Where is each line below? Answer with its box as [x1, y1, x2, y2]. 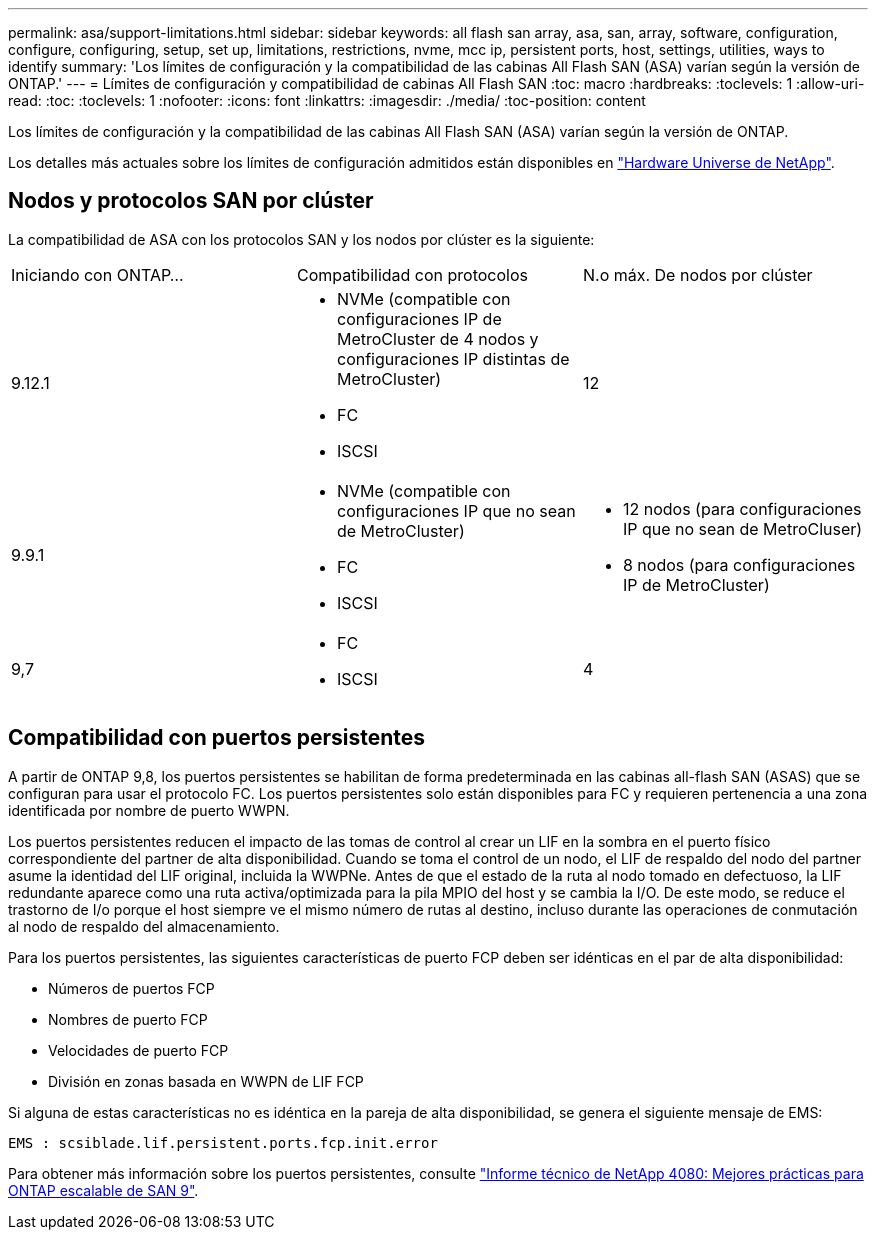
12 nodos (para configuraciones [622, 498, 862, 519]
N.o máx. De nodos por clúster [582, 264, 813, 285]
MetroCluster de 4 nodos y [336, 328, 539, 349]
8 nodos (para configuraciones [622, 554, 856, 575]
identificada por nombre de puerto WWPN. [8, 801, 290, 819]
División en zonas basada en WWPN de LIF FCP [48, 1072, 364, 1090]
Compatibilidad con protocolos [296, 264, 528, 285]
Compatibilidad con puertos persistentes [8, 725, 426, 751]
